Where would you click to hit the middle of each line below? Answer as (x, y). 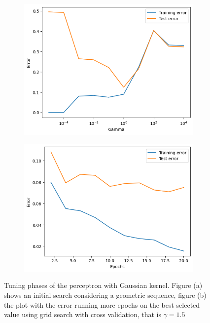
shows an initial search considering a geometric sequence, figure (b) (105, 295)
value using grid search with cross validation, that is (83, 314)
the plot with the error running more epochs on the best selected (102, 304)
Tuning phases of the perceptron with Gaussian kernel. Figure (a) (103, 285)
